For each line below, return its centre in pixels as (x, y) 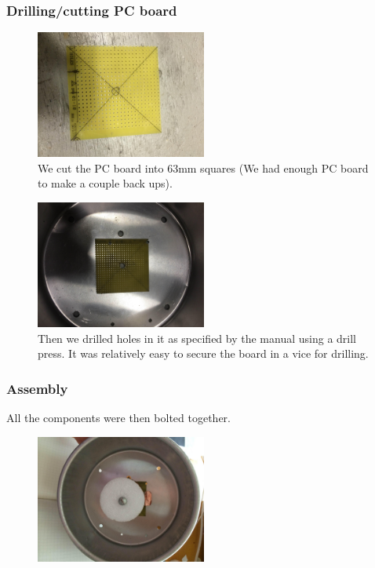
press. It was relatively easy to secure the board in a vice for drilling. (203, 353)
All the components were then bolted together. (118, 417)
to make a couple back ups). (105, 183)
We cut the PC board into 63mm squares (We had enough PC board (203, 167)
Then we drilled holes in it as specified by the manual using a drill (197, 338)
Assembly (37, 388)
